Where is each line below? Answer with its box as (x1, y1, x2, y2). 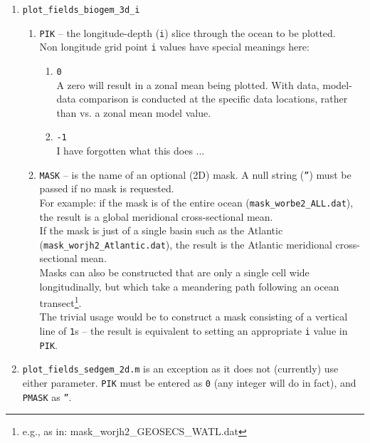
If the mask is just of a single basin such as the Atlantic (39, 223, 283, 238)
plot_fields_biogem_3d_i (22, 5, 140, 15)
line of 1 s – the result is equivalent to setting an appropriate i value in (39, 323, 348, 338)
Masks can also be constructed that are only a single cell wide (39, 265, 310, 279)
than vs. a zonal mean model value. (56, 105, 211, 120)
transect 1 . (39, 293, 82, 310)
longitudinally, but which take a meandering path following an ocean (39, 278, 339, 293)
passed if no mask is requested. (39, 181, 174, 196)
